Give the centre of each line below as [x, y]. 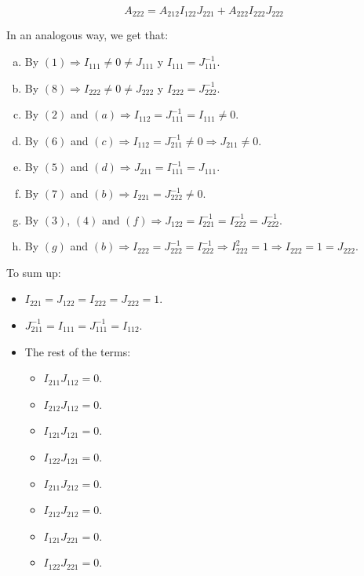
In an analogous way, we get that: [87, 35]
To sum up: [34, 272]
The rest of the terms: [78, 351]
